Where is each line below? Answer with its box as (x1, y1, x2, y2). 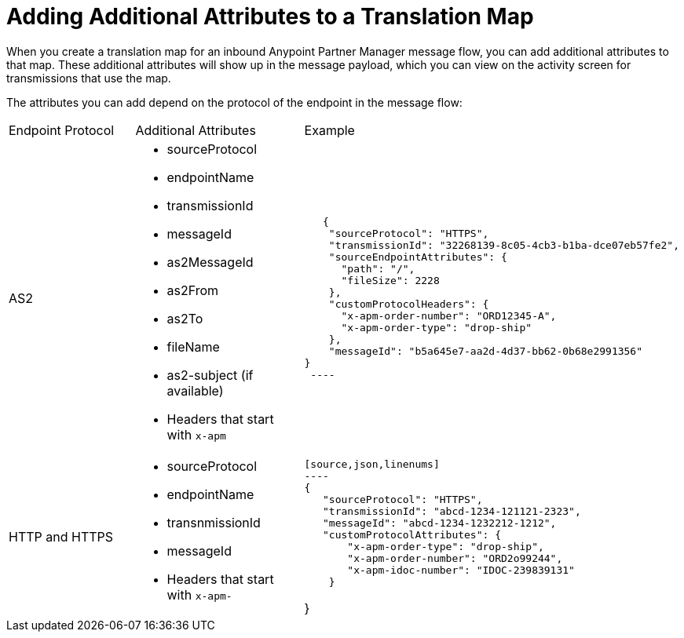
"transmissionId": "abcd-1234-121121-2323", (323, 505, 581, 517)
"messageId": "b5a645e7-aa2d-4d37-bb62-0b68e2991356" (328, 345, 643, 357)
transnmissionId (166, 515, 261, 531)
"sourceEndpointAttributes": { (328, 250, 507, 263)
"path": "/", (341, 262, 415, 275)
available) (166, 382, 224, 399)
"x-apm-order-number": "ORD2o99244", (347, 552, 563, 564)
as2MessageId (166, 253, 254, 270)
